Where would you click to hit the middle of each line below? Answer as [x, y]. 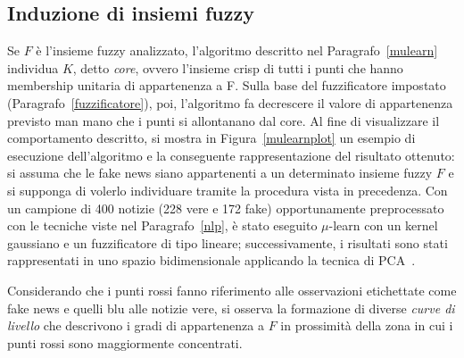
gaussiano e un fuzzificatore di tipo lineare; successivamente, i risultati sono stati [228, 242]
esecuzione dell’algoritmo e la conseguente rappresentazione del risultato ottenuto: [231, 155]
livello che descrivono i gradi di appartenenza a [136, 325]
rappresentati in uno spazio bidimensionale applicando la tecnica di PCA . [211, 260]
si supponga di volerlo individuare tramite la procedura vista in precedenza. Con [228, 190]
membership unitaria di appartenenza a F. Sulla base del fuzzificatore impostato [227, 85]
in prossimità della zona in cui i [367, 325]
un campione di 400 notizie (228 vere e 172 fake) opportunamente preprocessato [226, 208]
